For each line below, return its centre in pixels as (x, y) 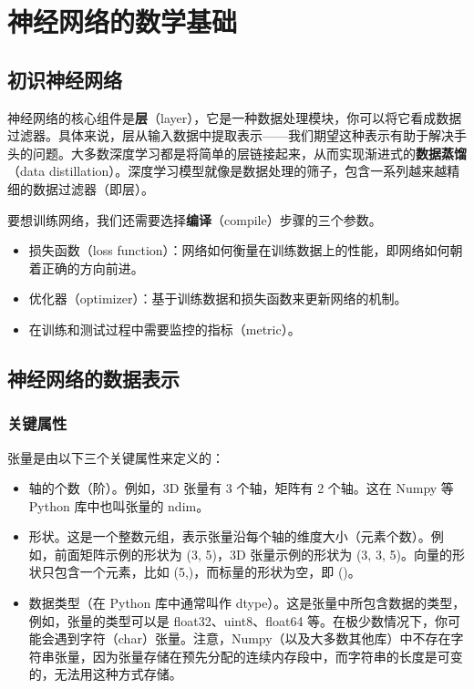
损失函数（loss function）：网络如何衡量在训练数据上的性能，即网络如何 (239, 250)
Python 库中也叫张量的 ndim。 (119, 505)
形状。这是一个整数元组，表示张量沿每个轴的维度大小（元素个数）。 (230, 536)
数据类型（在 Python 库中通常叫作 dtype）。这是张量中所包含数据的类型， (247, 603)
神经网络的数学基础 (123, 21)
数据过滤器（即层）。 (93, 188)
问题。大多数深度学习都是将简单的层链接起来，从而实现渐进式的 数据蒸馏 (249, 153)
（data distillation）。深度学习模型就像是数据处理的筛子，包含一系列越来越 (227, 171)
